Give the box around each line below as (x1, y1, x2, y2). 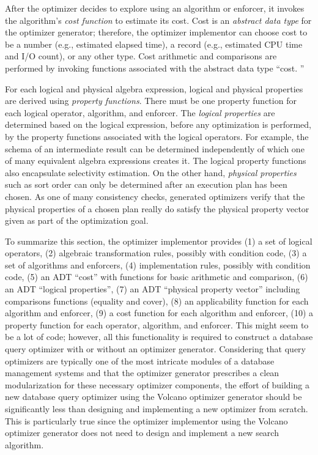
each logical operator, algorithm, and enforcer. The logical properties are (5, 106, 275, 119)
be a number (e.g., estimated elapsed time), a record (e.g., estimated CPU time (5, 37, 303, 50)
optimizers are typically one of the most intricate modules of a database (5, 354, 275, 367)
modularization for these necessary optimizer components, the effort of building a (5, 378, 309, 391)
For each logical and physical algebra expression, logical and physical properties (5, 82, 303, 95)
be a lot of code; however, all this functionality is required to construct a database (5, 330, 313, 343)
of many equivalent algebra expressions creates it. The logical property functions (5, 154, 306, 167)
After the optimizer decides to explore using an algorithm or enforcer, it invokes (5, 2, 305, 14)
